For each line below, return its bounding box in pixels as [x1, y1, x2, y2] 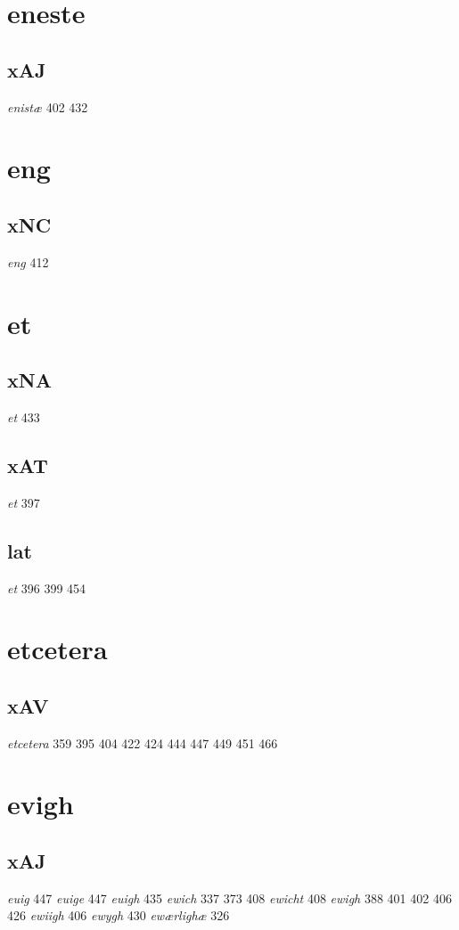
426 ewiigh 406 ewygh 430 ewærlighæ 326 [7, 906, 230, 925]
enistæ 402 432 [7, 97, 88, 116]
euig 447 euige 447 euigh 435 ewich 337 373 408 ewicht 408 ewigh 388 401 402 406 [7, 888, 452, 907]
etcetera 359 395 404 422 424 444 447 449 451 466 [7, 733, 278, 752]
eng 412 [7, 252, 49, 271]
